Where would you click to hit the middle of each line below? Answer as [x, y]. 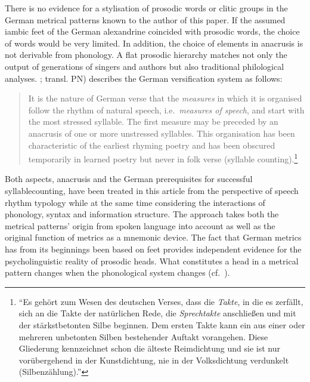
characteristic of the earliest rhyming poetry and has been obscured [152, 145]
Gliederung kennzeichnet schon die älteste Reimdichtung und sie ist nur [149, 348]
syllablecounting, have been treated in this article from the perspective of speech [152, 190]
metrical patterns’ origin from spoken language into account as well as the [140, 225]
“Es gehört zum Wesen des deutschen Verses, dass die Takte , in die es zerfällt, [161, 301]
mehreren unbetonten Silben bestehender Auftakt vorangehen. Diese [143, 336]
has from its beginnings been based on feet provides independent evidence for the [153, 249]
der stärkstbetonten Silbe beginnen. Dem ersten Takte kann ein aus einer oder [162, 324]
